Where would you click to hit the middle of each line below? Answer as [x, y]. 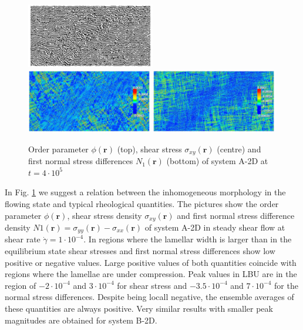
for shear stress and [152, 285]
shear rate [23, 239]
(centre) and [239, 149]
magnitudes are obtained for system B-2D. [81, 320]
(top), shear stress [149, 149]
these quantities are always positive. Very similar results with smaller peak [139, 308]
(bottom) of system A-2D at [217, 161]
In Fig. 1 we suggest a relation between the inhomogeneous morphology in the [145, 192]
